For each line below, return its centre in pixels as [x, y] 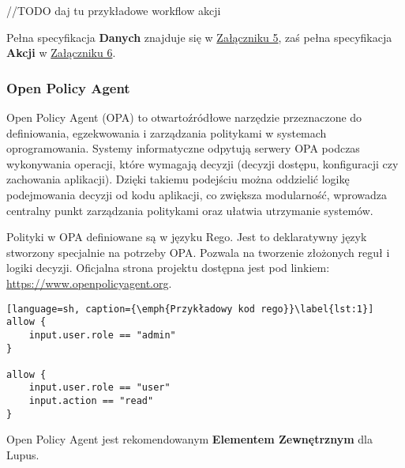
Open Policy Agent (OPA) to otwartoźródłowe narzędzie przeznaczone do [184, 117]
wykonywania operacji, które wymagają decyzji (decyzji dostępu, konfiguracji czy [202, 163]
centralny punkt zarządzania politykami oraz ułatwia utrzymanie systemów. [190, 210]
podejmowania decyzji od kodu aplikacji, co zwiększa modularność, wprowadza [197, 194]
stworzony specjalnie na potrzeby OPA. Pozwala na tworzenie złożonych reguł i [198, 252]
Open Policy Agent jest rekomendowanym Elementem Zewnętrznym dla [189, 439]
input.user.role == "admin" [102, 335]
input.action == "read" [91, 401]
